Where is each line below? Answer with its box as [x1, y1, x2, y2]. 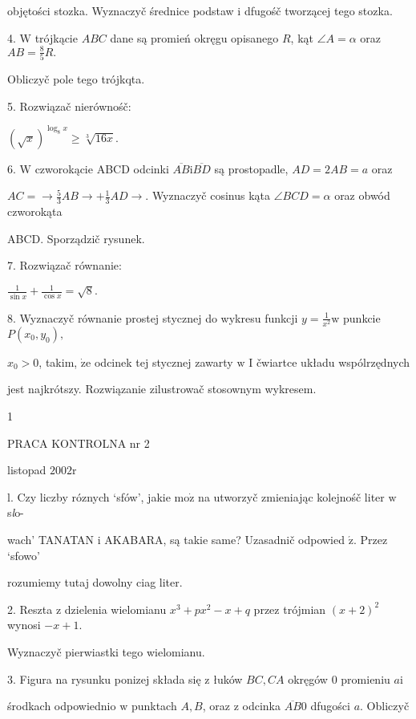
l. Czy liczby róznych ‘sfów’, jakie [7, 488, 171, 505]
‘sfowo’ [7, 546, 40, 563]
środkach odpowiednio [7, 697, 116, 714]
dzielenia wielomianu [64, 600, 167, 617]
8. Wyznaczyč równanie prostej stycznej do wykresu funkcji [7, 309, 298, 326]
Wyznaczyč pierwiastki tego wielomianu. [7, 644, 205, 660]
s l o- [7, 504, 24, 521]
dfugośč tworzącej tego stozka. [244, 2, 393, 18]
